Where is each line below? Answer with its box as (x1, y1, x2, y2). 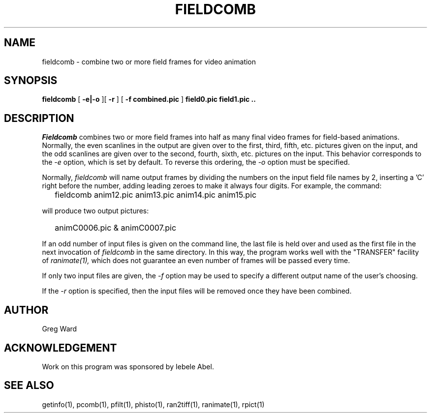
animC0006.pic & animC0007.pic (55, 223, 177, 233)
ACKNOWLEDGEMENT (4, 341, 117, 354)
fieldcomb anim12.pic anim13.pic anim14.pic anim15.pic (55, 190, 257, 200)
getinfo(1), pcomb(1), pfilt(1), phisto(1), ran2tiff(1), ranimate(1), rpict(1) (42, 400, 265, 409)
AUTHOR (4, 303, 49, 316)
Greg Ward (42, 325, 77, 333)
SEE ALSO (4, 379, 54, 392)
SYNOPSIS (4, 74, 58, 87)
